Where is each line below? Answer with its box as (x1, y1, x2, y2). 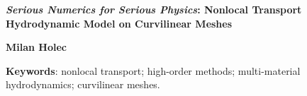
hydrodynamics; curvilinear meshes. (6, 77, 160, 92)
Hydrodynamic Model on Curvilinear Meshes (6, 16, 233, 30)
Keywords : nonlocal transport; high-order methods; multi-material (6, 63, 301, 78)
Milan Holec (6, 40, 67, 54)
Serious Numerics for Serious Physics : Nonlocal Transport (6, 2, 302, 16)
